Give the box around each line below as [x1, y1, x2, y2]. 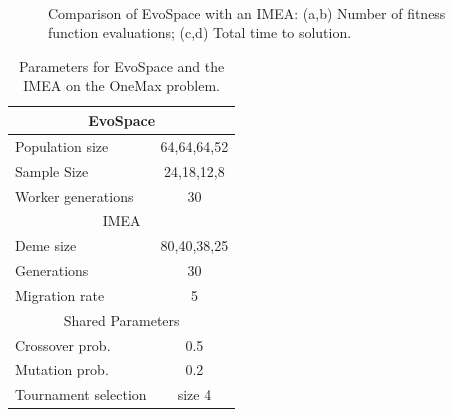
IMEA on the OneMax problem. [23, 75, 220, 96]
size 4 [177, 384, 212, 405]
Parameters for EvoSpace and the [19, 55, 225, 76]
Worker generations [15, 185, 134, 206]
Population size [15, 135, 109, 156]
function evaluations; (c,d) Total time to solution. [48, 22, 352, 43]
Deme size [15, 235, 77, 256]
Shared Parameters [63, 309, 180, 330]
